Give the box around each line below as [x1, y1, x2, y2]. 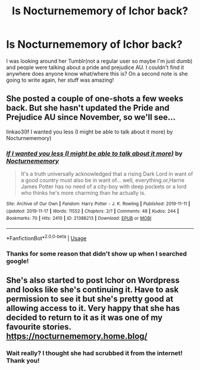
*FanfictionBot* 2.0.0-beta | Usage [6, 234, 87, 242]
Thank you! [6, 356, 40, 365]
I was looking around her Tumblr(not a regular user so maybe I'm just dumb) [6, 57, 193, 64]
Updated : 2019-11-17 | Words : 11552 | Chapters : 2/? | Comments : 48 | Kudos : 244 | [6, 208, 179, 214]
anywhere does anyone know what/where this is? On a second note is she [6, 70, 188, 77]
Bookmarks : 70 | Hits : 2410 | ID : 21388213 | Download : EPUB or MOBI [6, 216, 152, 222]
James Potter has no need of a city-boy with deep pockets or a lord [20, 183, 187, 190]
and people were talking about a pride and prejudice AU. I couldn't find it [6, 64, 185, 71]
